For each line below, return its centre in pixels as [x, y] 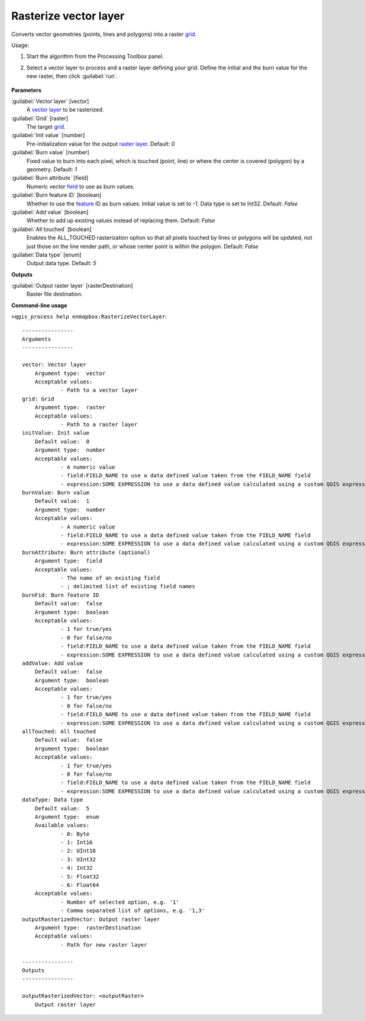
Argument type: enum [67, 816]
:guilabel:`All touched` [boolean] [51, 229]
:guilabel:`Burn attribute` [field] [50, 178]
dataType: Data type [53, 800]
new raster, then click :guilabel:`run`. [72, 76]
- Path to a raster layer [99, 424]
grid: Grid [38, 399]
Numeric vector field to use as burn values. [81, 187]
